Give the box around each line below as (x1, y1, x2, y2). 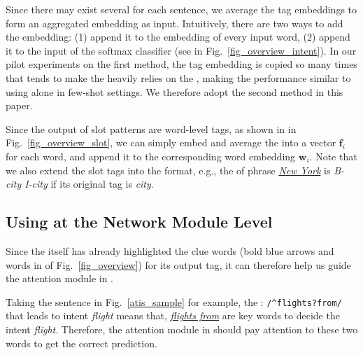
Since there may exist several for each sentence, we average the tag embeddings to (6, 2, 357, 16)
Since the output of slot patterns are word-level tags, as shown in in (6, 121, 297, 136)
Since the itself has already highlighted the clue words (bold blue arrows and (6, 243, 334, 258)
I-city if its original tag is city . (24, 176, 154, 191)
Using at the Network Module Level (6, 211, 273, 232)
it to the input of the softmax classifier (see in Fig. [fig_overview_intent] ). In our (6, 43, 357, 57)
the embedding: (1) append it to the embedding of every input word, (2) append (6, 29, 350, 44)
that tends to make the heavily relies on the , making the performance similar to (6, 70, 351, 85)
